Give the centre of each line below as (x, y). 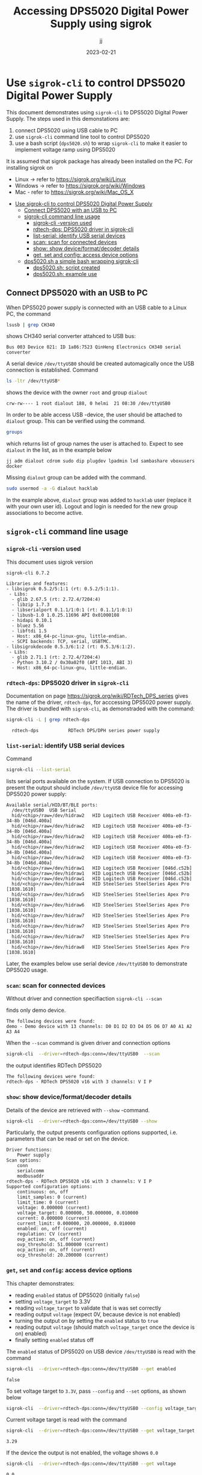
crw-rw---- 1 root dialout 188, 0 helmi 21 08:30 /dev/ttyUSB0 (88, 404)
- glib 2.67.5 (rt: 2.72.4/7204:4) (56, 599)
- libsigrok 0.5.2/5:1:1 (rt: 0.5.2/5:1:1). (63, 589)
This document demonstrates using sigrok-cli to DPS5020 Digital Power (97, 112)
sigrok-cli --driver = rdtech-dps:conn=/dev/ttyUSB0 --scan (83, 1054)
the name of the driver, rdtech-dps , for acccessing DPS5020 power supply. (99, 702)
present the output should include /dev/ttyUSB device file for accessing (95, 788)
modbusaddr (31, 1176)
